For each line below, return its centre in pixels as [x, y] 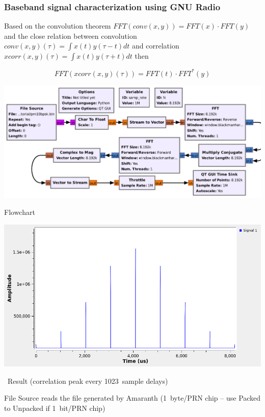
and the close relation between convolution [71, 35]
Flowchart [20, 212]
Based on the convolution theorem [58, 26]
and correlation [156, 46]
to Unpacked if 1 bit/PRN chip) [55, 408]
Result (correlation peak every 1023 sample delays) [88, 381]
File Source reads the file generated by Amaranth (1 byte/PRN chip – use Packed [132, 398]
